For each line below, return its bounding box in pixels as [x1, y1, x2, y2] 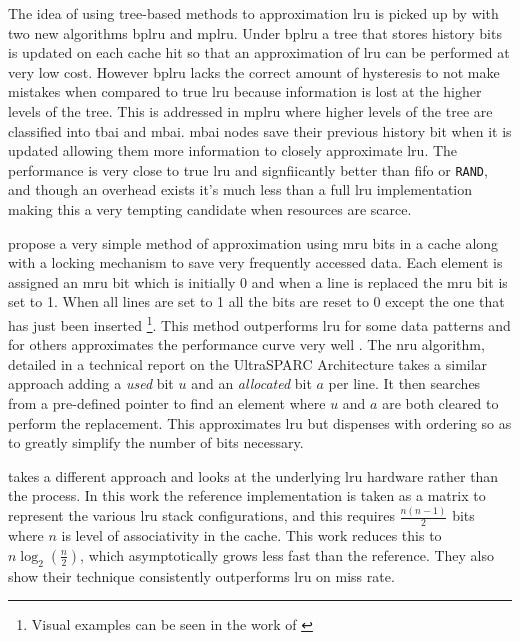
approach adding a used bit [8, 373, 174, 394]
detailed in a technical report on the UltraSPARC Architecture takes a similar [8, 353, 488, 374]
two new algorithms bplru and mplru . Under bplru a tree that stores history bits [8, 22, 502, 43]
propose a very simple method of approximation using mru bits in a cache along [8, 232, 499, 253]
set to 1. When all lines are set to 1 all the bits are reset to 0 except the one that [8, 291, 505, 312]
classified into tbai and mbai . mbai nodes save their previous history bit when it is [8, 120, 512, 141]
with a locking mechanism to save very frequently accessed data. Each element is [8, 252, 503, 273]
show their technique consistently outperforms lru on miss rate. [8, 565, 395, 586]
